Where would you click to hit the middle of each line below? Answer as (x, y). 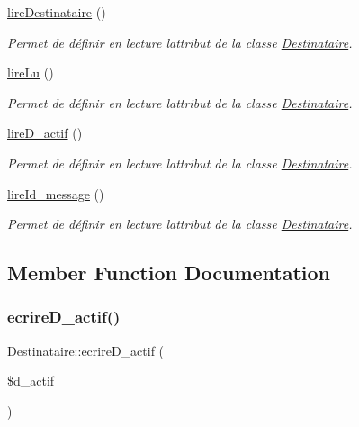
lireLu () (31, 73)
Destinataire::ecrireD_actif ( (86, 350)
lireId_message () (56, 193)
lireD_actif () (45, 133)
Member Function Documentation (169, 273)
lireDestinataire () (57, 12)
